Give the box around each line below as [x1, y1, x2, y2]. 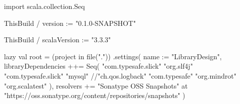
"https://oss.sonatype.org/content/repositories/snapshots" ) [4, 90, 185, 101]
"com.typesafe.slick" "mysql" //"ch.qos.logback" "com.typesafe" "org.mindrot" [4, 70, 237, 81]
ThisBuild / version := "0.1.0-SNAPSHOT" [4, 17, 136, 28]
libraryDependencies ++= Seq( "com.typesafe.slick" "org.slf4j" [4, 61, 193, 71]
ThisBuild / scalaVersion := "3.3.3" [4, 34, 111, 45]
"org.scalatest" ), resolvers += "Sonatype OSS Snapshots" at [4, 80, 188, 91]
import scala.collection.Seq [4, 1, 85, 11]
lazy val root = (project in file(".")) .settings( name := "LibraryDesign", [4, 51, 222, 61]
